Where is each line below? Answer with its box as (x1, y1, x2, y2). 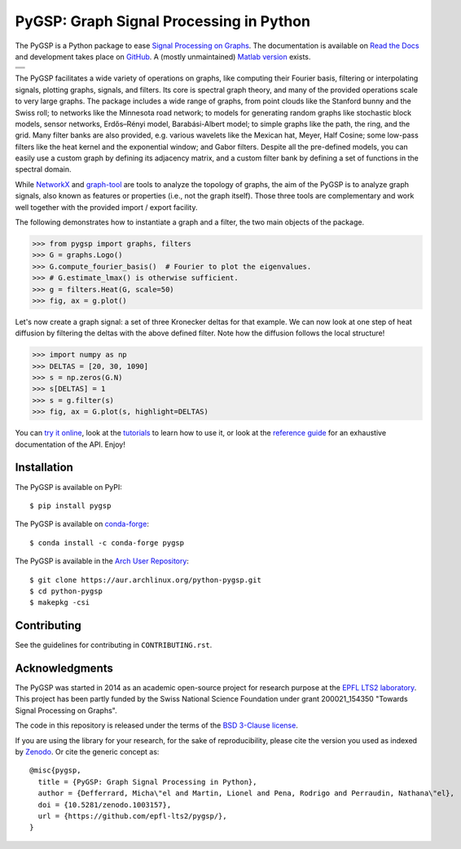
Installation (15, 461, 73, 475)
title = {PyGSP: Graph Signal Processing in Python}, (37, 777, 257, 786)
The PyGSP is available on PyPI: (15, 482, 122, 492)
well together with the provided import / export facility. (15, 202, 198, 212)
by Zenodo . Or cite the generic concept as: (15, 747, 160, 757)
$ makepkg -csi (29, 598, 90, 607)
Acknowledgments (15, 662, 114, 675)
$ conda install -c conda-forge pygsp (29, 538, 185, 547)
